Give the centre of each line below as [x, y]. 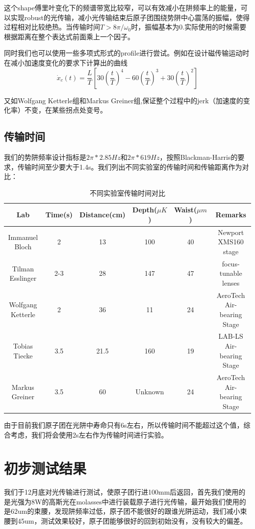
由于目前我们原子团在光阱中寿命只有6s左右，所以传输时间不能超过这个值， [124, 425]
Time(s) [59, 215]
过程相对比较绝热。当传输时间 [52, 27]
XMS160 [231, 242]
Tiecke [23, 355]
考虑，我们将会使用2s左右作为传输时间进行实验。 [89, 434]
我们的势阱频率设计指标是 [45, 157]
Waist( [185, 210]
